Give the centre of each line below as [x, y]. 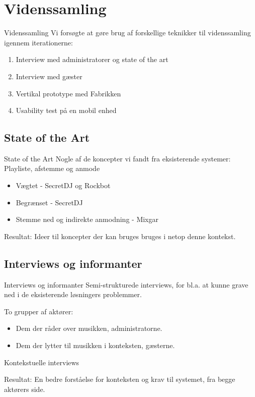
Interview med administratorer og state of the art [92, 59]
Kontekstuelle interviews [42, 362]
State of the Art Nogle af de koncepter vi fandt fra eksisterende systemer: [117, 158]
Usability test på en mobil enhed [66, 110]
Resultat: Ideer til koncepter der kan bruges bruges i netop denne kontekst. [120, 236]
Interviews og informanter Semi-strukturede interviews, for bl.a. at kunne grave [126, 284]
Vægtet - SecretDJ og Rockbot [63, 185]
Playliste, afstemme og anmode [52, 168]
